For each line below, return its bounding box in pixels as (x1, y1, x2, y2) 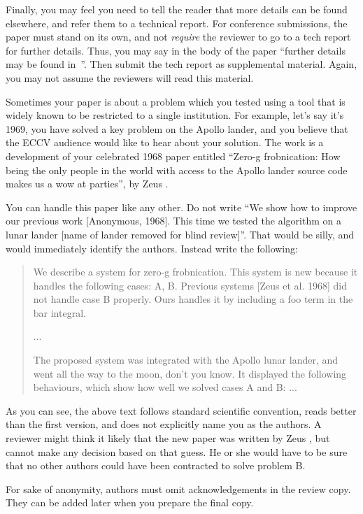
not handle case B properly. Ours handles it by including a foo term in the (33, 292, 353, 306)
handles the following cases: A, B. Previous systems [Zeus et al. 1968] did (33, 278, 348, 292)
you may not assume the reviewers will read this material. (6, 70, 254, 85)
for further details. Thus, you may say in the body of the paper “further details (6, 43, 346, 57)
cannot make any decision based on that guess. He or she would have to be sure (6, 444, 348, 459)
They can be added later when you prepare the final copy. (6, 495, 254, 510)
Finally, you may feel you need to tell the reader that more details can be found (6, 2, 348, 16)
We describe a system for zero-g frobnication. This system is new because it (33, 264, 358, 279)
